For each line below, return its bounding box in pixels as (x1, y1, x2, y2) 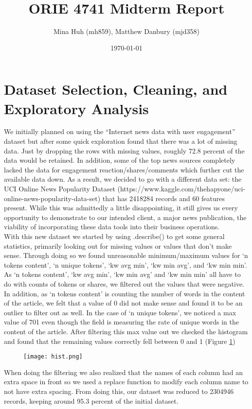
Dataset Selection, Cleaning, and (4, 79, 228, 99)
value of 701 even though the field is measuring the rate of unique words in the (4, 317, 239, 327)
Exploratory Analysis (4, 98, 149, 118)
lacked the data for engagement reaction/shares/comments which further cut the (4, 164, 244, 174)
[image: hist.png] (23, 353, 83, 360)
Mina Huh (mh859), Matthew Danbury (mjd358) (53, 26, 200, 36)
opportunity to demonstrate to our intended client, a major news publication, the (4, 212, 247, 222)
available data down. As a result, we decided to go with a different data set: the (4, 174, 242, 184)
